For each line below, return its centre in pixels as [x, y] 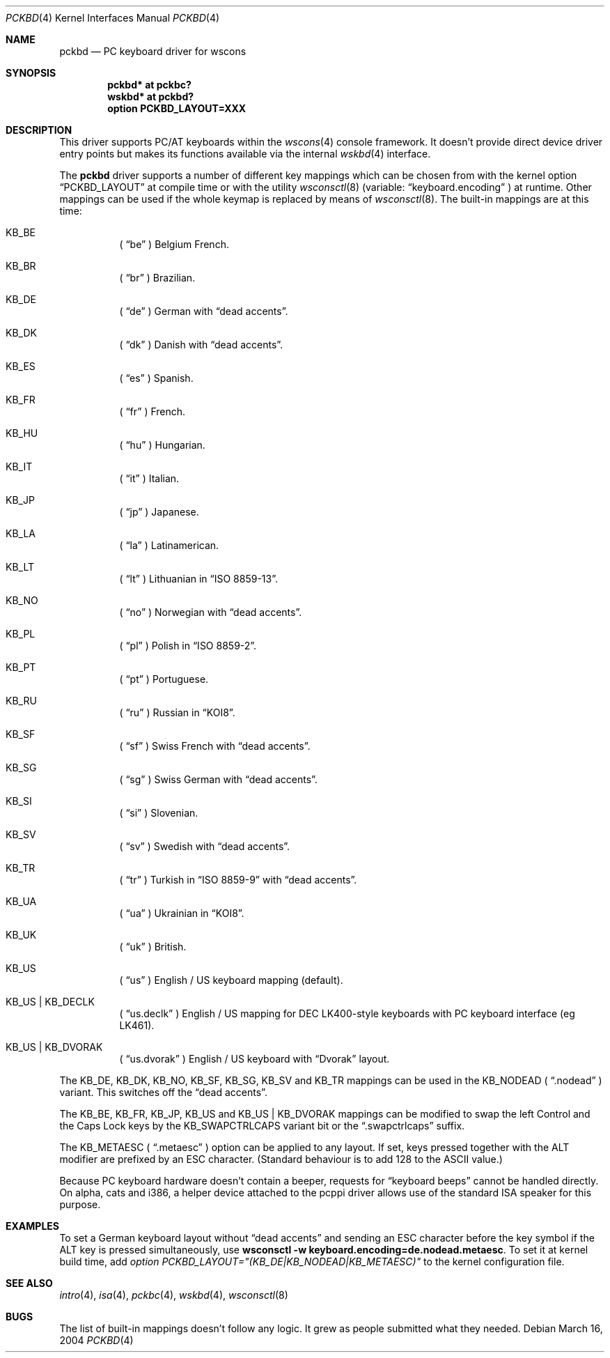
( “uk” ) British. [153, 947]
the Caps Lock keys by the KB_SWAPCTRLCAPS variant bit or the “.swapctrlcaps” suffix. [262, 1126]
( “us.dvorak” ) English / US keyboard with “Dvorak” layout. [255, 1059]
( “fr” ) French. [152, 411]
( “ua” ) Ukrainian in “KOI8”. [182, 913]
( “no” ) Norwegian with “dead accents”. [211, 612]
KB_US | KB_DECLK [50, 1002]
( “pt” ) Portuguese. [164, 679]
